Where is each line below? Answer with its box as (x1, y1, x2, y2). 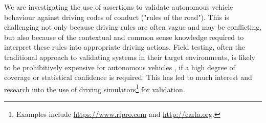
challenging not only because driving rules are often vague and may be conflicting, (4, 22, 262, 32)
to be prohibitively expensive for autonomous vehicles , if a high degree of (4, 61, 235, 72)
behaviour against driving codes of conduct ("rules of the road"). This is (4, 11, 229, 22)
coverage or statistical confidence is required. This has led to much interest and (4, 72, 252, 83)
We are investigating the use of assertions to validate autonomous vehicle (4, 2, 233, 12)
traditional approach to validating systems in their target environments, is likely (4, 51, 255, 62)
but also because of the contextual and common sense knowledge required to (4, 31, 244, 42)
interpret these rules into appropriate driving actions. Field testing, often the (4, 42, 245, 52)
